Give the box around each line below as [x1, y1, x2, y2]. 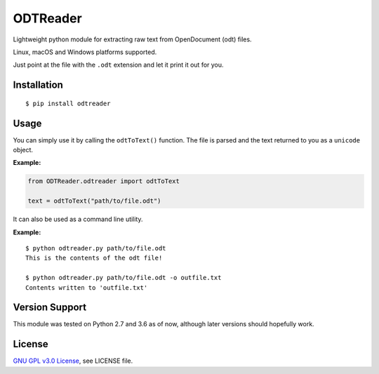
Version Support [13, 302, 87, 314]
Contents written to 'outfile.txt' [25, 283, 148, 291]
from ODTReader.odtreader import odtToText [27, 178, 180, 185]
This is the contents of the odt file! [25, 254, 163, 262]
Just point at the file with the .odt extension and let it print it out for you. [13, 60, 224, 69]
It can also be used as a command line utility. [13, 215, 143, 224]
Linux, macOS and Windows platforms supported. [13, 48, 157, 56]
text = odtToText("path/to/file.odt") [27, 197, 161, 205]
